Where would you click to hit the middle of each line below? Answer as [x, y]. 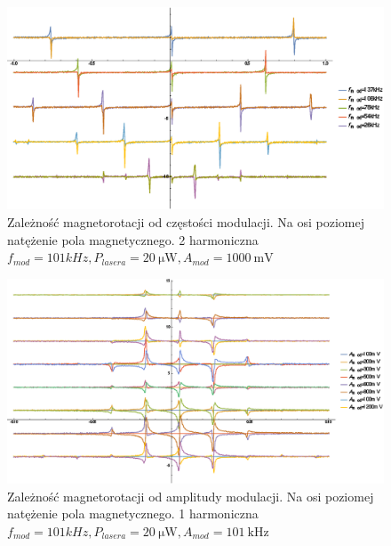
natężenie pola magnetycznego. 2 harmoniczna [133, 239]
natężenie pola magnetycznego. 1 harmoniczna [133, 513]
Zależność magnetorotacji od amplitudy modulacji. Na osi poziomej [191, 496]
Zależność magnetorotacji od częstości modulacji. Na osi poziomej [186, 221]
